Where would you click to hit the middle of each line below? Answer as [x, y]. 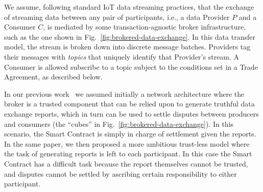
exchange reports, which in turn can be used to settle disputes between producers [131, 113]
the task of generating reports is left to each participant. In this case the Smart [128, 154]
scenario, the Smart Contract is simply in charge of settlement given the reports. [130, 134]
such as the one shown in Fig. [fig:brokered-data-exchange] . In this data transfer [130, 36]
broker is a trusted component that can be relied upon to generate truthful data [129, 104]
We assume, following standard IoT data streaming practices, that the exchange [129, 7]
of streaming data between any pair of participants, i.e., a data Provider [117, 17]
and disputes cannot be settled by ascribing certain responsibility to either [121, 173]
